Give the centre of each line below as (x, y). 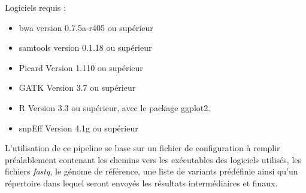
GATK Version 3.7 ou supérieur (77, 88)
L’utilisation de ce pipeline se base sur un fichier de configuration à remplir (143, 148)
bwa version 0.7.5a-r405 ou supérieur (86, 27)
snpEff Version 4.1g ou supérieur (78, 128)
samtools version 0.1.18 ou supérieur (85, 48)
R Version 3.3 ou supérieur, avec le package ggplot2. (115, 107)
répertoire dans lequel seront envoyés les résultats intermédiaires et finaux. (141, 183)
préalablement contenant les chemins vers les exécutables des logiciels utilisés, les (153, 159)
